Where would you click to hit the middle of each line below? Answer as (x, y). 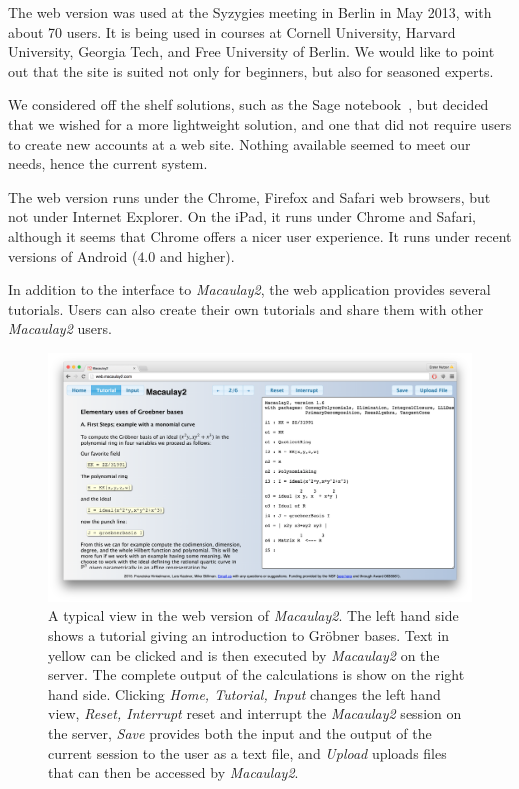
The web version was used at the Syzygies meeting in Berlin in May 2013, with (250, 12)
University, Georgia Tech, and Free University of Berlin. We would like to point (251, 51)
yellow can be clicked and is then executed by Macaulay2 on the (244, 654)
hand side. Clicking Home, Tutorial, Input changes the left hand (244, 693)
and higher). (197, 255)
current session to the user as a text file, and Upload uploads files (247, 752)
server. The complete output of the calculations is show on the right (256, 674)
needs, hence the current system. (108, 163)
